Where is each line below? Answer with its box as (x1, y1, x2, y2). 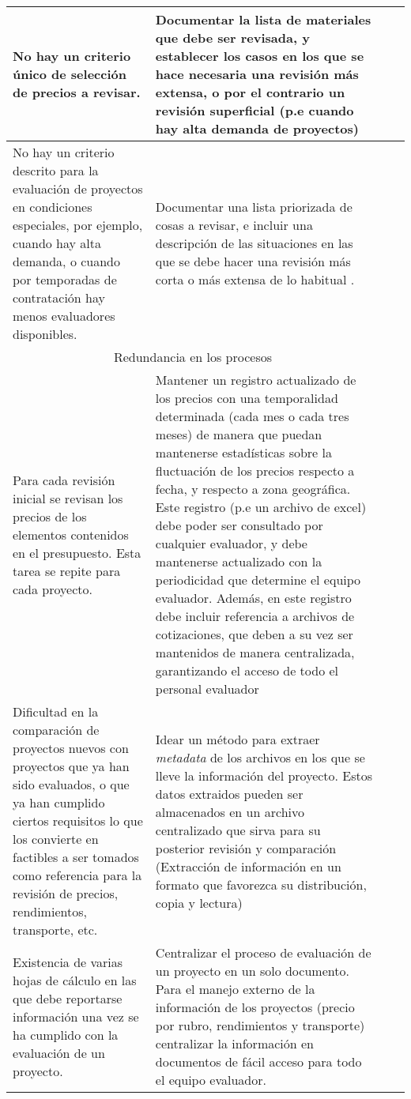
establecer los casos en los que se (155, 47, 364, 65)
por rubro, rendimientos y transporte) (155, 1016, 365, 1034)
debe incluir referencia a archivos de (155, 607, 355, 625)
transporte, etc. (13, 920, 98, 939)
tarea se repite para (13, 561, 121, 580)
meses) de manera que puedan (155, 425, 322, 443)
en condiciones (13, 198, 92, 216)
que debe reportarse (13, 988, 123, 1007)
